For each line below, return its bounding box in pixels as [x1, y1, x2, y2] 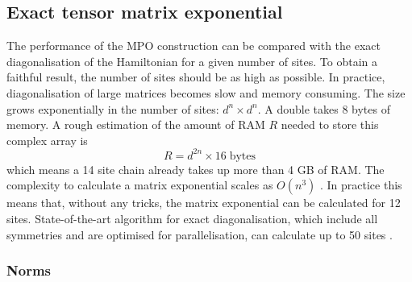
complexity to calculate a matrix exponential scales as [6, 176, 273, 193]
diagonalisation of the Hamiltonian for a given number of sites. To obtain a [6, 52, 378, 69]
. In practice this [319, 176, 402, 193]
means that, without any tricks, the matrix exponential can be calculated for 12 [6, 194, 401, 211]
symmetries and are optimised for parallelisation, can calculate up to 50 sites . [6, 226, 393, 243]
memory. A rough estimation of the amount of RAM [6, 116, 265, 133]
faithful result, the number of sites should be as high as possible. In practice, [6, 68, 385, 85]
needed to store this [281, 116, 379, 133]
